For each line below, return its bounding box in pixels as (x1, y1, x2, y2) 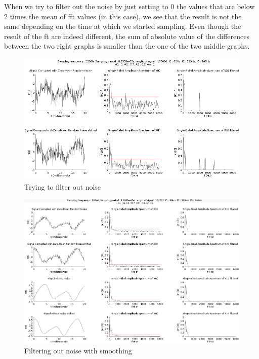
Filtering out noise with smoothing (24, 345, 132, 356)
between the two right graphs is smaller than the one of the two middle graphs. (4, 41, 250, 51)
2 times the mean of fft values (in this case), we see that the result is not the (4, 11, 242, 21)
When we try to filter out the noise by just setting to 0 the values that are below (4, 1, 255, 11)
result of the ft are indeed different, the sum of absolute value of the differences (4, 30, 249, 41)
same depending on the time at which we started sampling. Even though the (4, 21, 241, 31)
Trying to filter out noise (24, 181, 101, 192)
